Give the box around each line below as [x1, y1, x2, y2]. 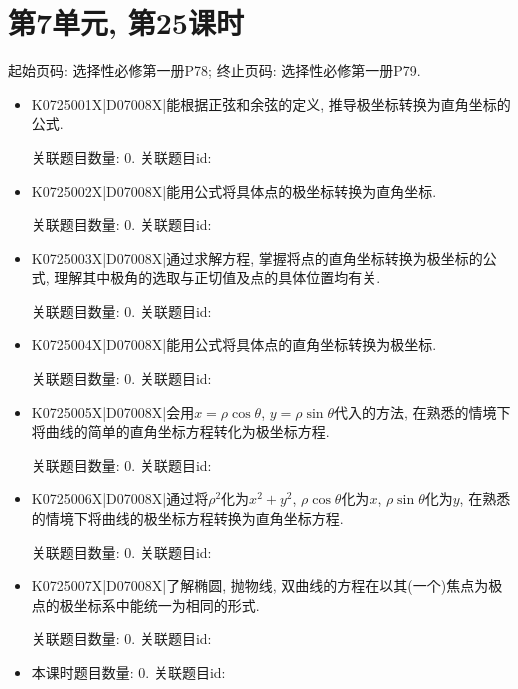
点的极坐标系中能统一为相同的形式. [31, 594, 260, 615]
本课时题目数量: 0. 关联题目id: [31, 662, 226, 682]
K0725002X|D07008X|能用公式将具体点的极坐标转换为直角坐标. [31, 180, 437, 201]
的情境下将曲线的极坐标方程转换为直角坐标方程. [31, 508, 344, 529]
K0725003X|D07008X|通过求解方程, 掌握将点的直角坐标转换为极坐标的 [31, 247, 483, 268]
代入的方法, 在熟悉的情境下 [334, 401, 511, 422]
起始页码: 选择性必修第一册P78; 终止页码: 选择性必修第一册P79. [8, 60, 421, 81]
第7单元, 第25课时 [8, 2, 244, 43]
